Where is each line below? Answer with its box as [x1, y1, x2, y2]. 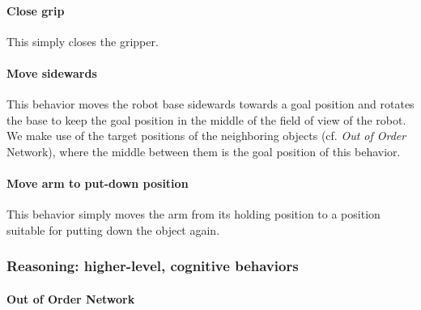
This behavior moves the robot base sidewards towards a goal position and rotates [6, 96, 415, 113]
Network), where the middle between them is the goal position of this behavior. [6, 142, 401, 159]
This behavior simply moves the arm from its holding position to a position [6, 206, 381, 223]
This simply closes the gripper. [6, 32, 159, 49]
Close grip [6, 2, 65, 19]
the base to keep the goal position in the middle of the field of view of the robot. [6, 111, 406, 128]
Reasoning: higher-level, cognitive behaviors [6, 256, 299, 276]
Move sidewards [6, 64, 97, 81]
